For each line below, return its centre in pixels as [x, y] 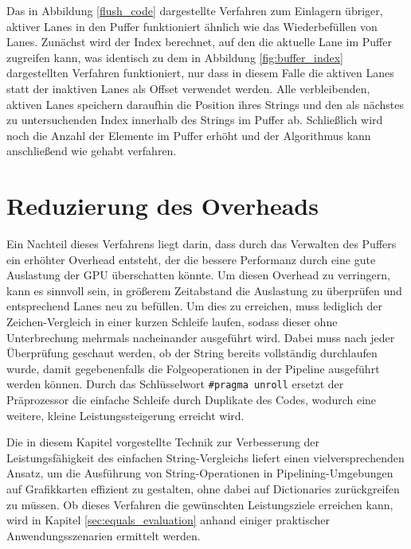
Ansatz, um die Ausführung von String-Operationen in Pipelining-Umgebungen [200, 473]
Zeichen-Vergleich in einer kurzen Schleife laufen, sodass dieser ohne [172, 322]
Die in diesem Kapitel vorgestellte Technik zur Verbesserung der [163, 442]
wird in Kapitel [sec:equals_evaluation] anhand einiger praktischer [168, 520]
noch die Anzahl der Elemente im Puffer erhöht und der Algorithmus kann [189, 135]
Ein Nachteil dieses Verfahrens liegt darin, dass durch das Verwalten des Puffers [202, 244]
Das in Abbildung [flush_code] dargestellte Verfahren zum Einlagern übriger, [195, 10]
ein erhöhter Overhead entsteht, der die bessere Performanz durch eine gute [191, 259]
